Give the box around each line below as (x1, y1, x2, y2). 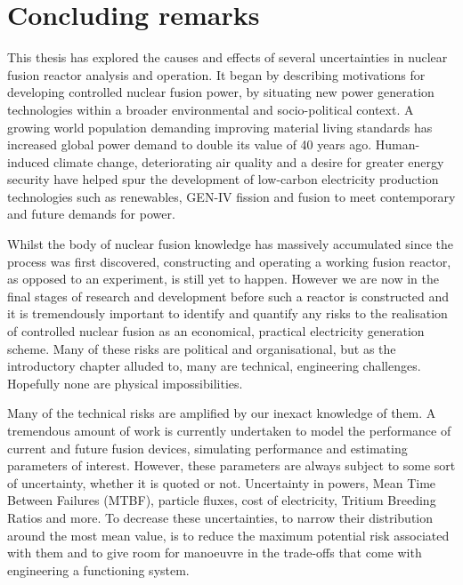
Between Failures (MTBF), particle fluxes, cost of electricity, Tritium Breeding (7, 491, 436, 509)
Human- (375, 135, 420, 154)
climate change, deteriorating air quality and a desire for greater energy (53, 152, 444, 171)
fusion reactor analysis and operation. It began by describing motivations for (7, 65, 426, 84)
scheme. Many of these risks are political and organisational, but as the (7, 339, 396, 357)
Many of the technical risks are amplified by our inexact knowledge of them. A (7, 404, 436, 422)
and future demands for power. (7, 204, 175, 223)
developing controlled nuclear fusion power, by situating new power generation (7, 83, 435, 101)
